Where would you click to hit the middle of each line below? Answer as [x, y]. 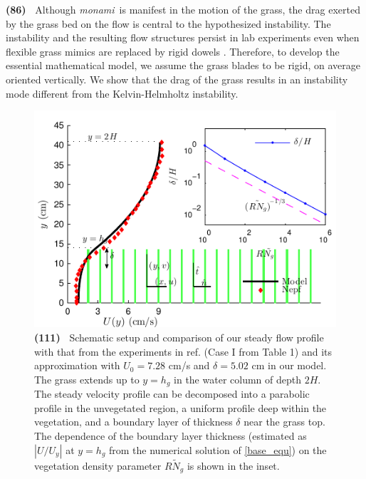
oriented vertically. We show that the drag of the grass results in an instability [177, 79]
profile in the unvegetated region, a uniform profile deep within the [181, 407]
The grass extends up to [87, 379]
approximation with [77, 365]
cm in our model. [289, 365]
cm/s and [189, 365]
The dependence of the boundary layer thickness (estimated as [171, 435]
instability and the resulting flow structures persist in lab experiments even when [183, 37]
